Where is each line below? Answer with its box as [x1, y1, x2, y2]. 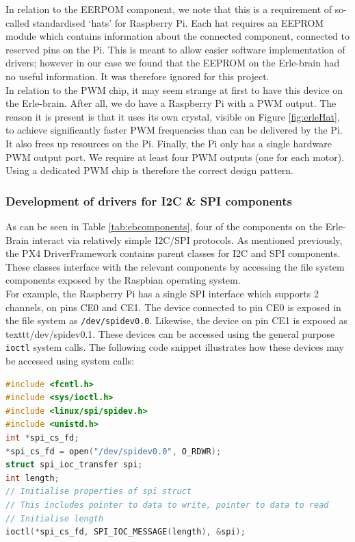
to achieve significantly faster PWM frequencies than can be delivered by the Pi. [5, 123, 343, 137]
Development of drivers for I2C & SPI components [5, 192, 293, 209]
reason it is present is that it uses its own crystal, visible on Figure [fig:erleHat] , [5, 109, 340, 123]
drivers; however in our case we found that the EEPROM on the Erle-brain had [5, 56, 340, 70]
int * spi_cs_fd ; [5, 432, 79, 443]
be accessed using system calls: [5, 354, 134, 367]
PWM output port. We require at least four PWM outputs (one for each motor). [5, 149, 345, 164]
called [5, 15, 29, 29]
